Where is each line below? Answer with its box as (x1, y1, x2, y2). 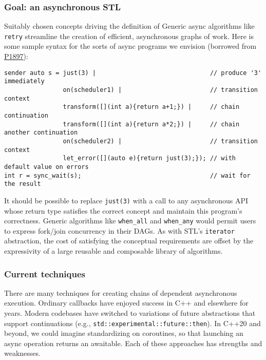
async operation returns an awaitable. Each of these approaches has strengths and (4, 337, 262, 348)
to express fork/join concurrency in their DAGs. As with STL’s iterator (4, 225, 235, 236)
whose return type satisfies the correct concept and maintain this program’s (4, 205, 242, 216)
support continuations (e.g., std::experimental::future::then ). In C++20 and (4, 317, 261, 328)
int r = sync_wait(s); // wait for (4, 172, 251, 179)
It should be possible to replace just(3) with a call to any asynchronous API (4, 195, 249, 205)
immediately (4, 78, 45, 85)
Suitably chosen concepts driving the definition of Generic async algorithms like (4, 21, 255, 31)
